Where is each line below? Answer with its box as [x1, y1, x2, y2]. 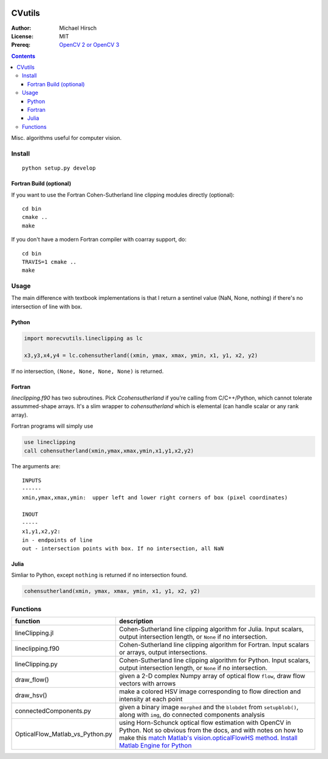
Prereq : [11, 41, 30, 49]
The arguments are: [11, 463, 61, 470]
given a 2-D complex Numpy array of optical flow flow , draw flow [118, 672, 306, 681]
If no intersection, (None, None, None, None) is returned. [11, 367, 164, 375]
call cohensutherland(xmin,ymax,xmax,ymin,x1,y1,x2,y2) [24, 447, 194, 454]
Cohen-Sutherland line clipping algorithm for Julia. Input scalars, [118, 625, 304, 634]
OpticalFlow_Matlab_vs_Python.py [15, 730, 112, 738]
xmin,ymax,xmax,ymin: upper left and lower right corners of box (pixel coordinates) [22, 494, 288, 501]
